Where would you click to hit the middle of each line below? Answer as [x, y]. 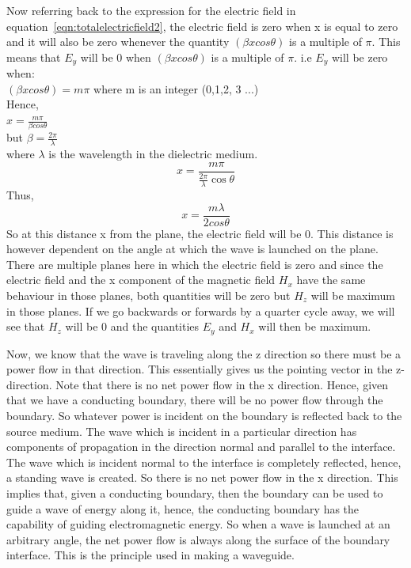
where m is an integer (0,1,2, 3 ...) [176, 88]
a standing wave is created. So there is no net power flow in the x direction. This [202, 477]
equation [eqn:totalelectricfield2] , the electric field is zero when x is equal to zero [202, 26]
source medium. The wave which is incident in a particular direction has [182, 431]
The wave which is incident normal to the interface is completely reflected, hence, [204, 462]
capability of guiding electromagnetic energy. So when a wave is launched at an [198, 524]
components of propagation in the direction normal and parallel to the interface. [201, 447]
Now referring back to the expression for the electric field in [151, 10]
